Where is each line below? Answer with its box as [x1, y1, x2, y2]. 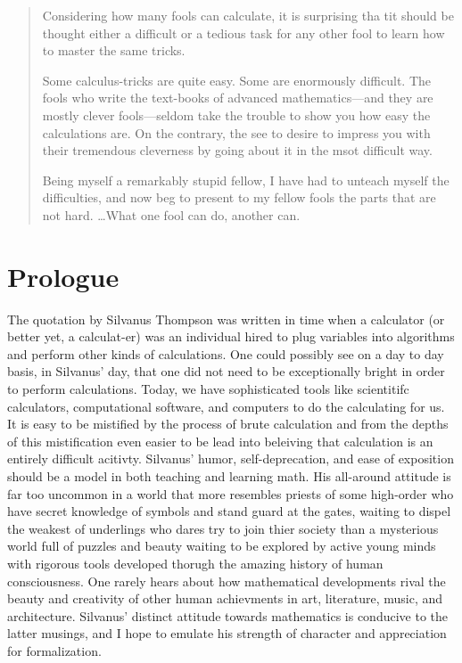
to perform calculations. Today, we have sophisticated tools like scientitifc [7, 380, 409, 398]
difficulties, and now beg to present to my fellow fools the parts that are [42, 188, 436, 207]
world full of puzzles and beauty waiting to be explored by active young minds [7, 536, 436, 555]
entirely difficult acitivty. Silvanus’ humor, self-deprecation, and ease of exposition [7, 449, 454, 468]
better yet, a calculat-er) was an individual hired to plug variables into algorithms [7, 327, 455, 346]
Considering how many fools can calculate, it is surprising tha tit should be [42, 6, 454, 24]
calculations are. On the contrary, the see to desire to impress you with [42, 123, 431, 142]
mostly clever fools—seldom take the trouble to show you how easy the [42, 105, 431, 124]
